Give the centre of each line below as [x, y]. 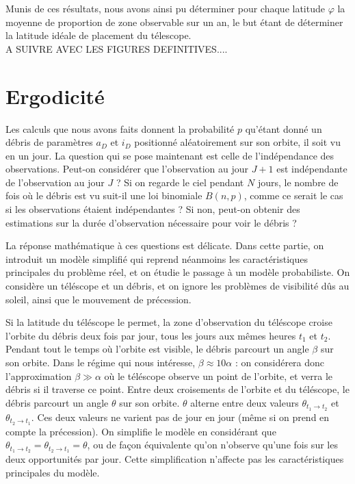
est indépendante [312, 169]
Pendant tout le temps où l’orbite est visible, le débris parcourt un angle [157, 349]
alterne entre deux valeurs [245, 402]
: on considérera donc [280, 362]
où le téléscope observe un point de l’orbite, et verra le [219, 375]
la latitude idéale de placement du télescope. [98, 35]
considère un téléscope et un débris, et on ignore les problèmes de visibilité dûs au [177, 286]
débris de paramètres [49, 142]
